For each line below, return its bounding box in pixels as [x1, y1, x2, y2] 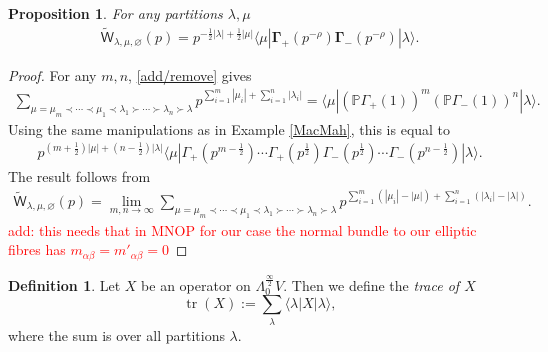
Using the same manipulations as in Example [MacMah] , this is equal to [8, 118, 451, 139]
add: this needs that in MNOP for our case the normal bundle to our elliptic [8, 219, 477, 240]
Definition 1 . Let [8, 274, 121, 295]
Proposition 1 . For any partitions [8, 3, 223, 23]
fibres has [8, 239, 66, 260]
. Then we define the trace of [283, 274, 460, 295]
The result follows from [8, 165, 151, 186]
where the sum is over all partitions [8, 324, 225, 345]
